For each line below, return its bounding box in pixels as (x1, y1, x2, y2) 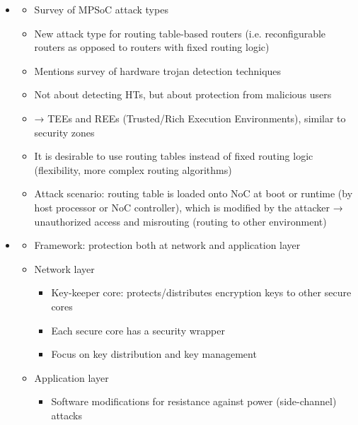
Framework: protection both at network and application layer (34, 238, 301, 252)
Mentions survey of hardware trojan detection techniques (34, 63, 282, 78)
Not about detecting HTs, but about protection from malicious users (34, 87, 332, 102)
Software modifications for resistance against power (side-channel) (51, 394, 337, 409)
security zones (34, 124, 95, 139)
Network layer (34, 261, 95, 276)
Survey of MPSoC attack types (34, 2, 168, 16)
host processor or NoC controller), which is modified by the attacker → (34, 199, 343, 214)
